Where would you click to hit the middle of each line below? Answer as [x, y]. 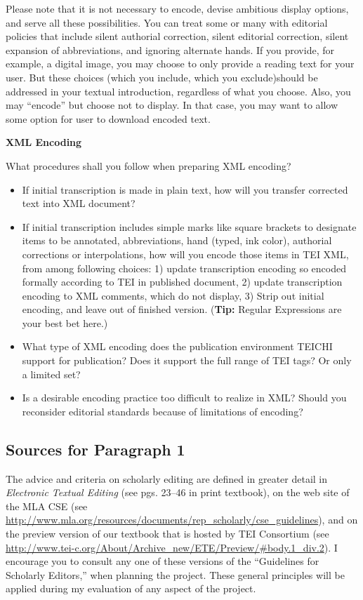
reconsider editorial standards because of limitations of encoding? [163, 411]
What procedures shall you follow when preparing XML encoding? [148, 165]
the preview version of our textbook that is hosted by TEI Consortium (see [167, 534]
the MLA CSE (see [47, 506]
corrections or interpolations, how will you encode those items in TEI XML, [185, 254]
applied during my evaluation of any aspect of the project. [131, 588]
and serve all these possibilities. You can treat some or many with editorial [167, 22]
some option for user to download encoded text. [108, 118]
